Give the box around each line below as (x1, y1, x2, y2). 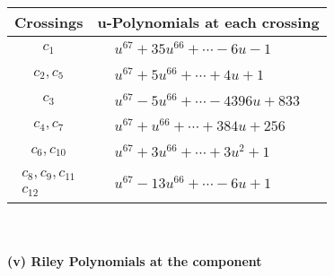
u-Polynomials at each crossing (97, 12, 320, 32)
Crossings (14, 12, 83, 32)
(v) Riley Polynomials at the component (7, 252, 262, 271)
